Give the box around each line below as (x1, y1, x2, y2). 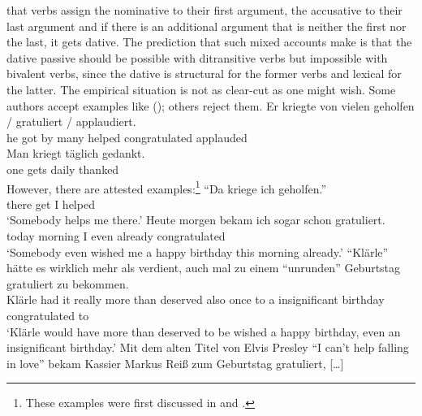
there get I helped (6, 195, 95, 212)
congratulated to (6, 306, 89, 323)
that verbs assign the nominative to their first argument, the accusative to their (6, 2, 403, 18)
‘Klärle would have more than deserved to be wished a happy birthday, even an (6, 323, 401, 340)
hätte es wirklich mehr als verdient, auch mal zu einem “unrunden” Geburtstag (6, 259, 401, 276)
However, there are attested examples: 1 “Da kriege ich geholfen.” (6, 177, 327, 197)
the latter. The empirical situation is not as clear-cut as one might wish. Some (6, 80, 396, 97)
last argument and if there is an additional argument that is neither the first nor (6, 17, 407, 34)
